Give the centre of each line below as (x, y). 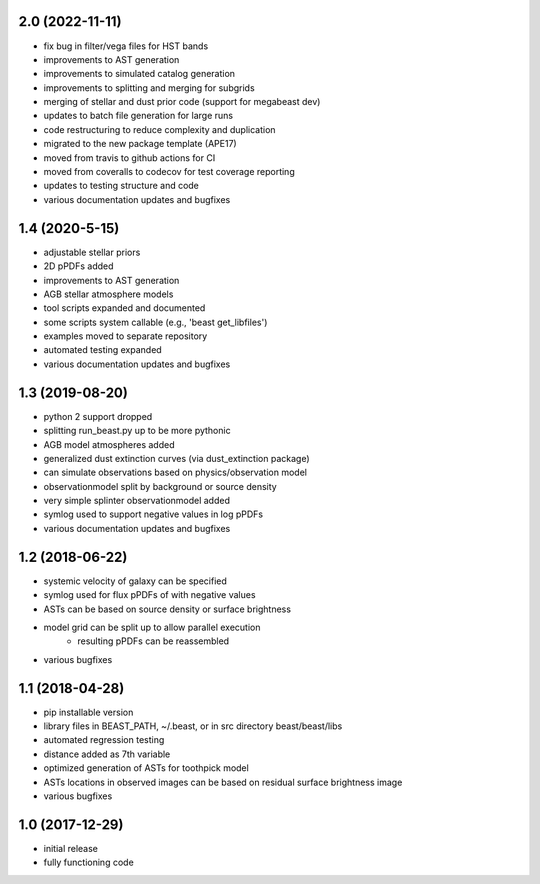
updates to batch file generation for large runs (138, 116)
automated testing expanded (102, 350)
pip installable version (88, 712)
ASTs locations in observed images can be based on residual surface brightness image (223, 782)
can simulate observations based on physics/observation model (175, 472)
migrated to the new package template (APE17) (140, 144)
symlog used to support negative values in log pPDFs (153, 514)
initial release (71, 848)
